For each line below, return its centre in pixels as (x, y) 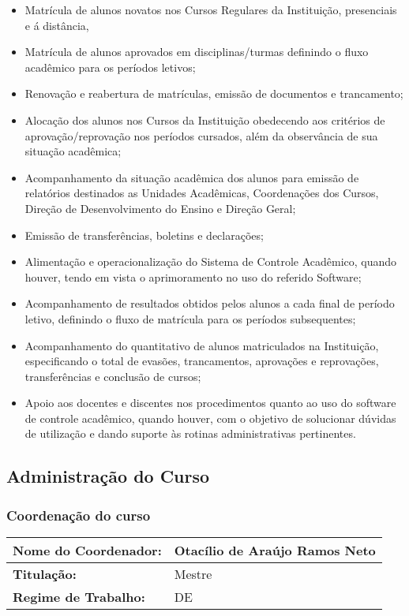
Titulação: (45, 574)
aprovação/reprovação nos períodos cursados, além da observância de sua (201, 135)
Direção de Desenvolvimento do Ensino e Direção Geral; (160, 208)
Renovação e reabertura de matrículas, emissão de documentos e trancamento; (214, 93)
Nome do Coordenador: (87, 551)
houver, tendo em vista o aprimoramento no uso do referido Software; (193, 276)
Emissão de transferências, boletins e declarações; (144, 235)
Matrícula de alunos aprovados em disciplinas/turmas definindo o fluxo (197, 52)
